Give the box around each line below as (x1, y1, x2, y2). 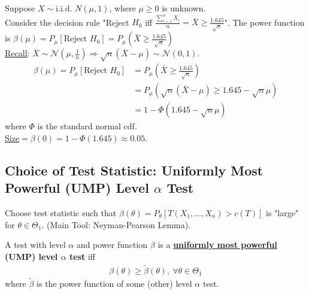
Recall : (5, 47, 30, 59)
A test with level (5, 238, 66, 251)
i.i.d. (56, 5, 72, 13)
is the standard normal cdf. (37, 120, 137, 132)
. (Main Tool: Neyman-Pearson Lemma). (41, 218, 191, 231)
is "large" (266, 207, 299, 219)
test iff (69, 250, 95, 262)
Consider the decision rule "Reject (5, 16, 129, 28)
